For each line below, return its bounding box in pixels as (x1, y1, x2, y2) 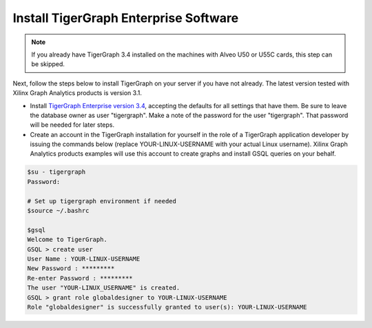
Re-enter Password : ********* (27, 274, 134, 282)
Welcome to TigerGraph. (27, 236, 108, 244)
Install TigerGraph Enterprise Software (12, 10, 239, 25)
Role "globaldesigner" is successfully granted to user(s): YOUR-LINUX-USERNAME (27, 303, 307, 311)
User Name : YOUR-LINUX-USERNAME (27, 255, 141, 263)
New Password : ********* (27, 265, 115, 272)
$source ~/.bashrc (27, 207, 90, 214)
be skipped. (31, 60, 65, 68)
